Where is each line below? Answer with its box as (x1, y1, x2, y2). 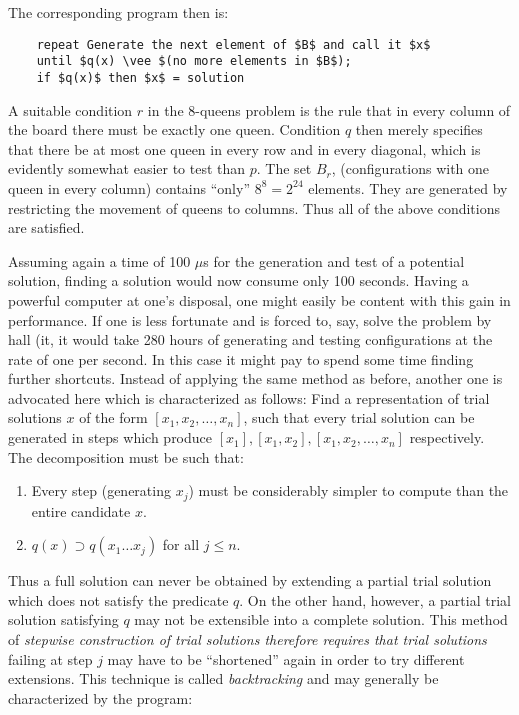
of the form (79, 407, 148, 428)
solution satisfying (8, 609, 119, 630)
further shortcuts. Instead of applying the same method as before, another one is (8, 368, 503, 389)
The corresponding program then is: (8, 2, 229, 22)
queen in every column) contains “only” (8, 177, 251, 198)
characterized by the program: (8, 687, 193, 708)
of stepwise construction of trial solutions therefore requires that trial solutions (8, 629, 487, 650)
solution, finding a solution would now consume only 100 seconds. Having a (8, 270, 469, 291)
